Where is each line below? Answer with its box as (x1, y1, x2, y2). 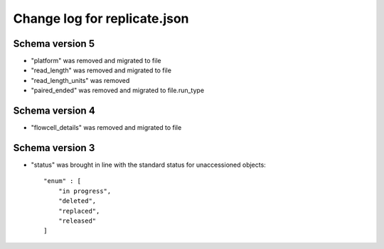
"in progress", (58, 187, 112, 195)
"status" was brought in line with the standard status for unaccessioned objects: (31, 160, 266, 170)
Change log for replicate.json (13, 11, 189, 26)
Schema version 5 (13, 38, 95, 50)
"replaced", (58, 206, 100, 215)
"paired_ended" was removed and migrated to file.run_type (31, 86, 205, 95)
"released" (58, 217, 97, 225)
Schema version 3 (13, 142, 95, 154)
